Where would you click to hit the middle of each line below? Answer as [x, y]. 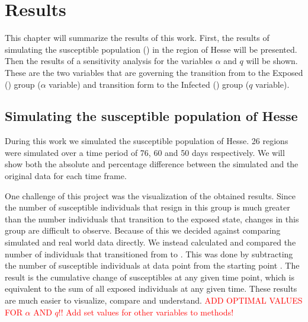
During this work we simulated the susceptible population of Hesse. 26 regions [147, 141]
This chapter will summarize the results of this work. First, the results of [137, 38]
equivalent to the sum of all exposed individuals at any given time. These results [151, 288]
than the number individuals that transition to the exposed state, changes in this [152, 219]
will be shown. [272, 61]
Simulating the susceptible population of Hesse [151, 116]
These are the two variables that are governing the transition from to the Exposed [154, 72]
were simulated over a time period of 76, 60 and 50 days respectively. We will [145, 152]
